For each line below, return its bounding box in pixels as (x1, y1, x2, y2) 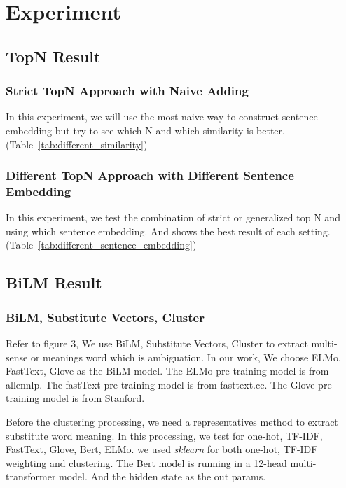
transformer (6, 469, 56, 484)
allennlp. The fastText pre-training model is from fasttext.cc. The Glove (6, 377, 315, 391)
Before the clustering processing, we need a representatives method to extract (6, 414, 338, 429)
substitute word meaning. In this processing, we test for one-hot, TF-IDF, (6, 428, 323, 442)
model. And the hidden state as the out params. (59, 469, 266, 484)
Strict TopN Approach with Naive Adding (6, 82, 249, 99)
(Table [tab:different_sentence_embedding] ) (6, 237, 197, 252)
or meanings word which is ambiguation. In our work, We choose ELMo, (30, 349, 341, 364)
